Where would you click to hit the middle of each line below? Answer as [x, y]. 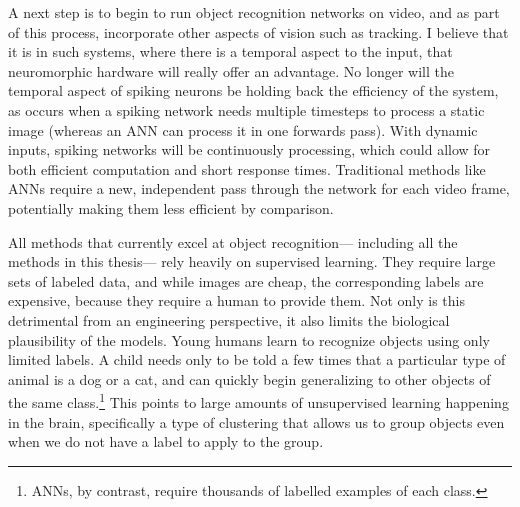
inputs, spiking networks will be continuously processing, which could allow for [249, 149]
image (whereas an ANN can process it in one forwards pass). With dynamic [243, 129]
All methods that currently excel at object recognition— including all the [233, 241]
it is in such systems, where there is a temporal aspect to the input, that [230, 51]
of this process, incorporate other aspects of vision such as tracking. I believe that [258, 31]
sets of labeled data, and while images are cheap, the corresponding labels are [246, 280]
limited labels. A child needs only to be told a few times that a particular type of [257, 359]
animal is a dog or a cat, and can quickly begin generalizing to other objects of [249, 378]
